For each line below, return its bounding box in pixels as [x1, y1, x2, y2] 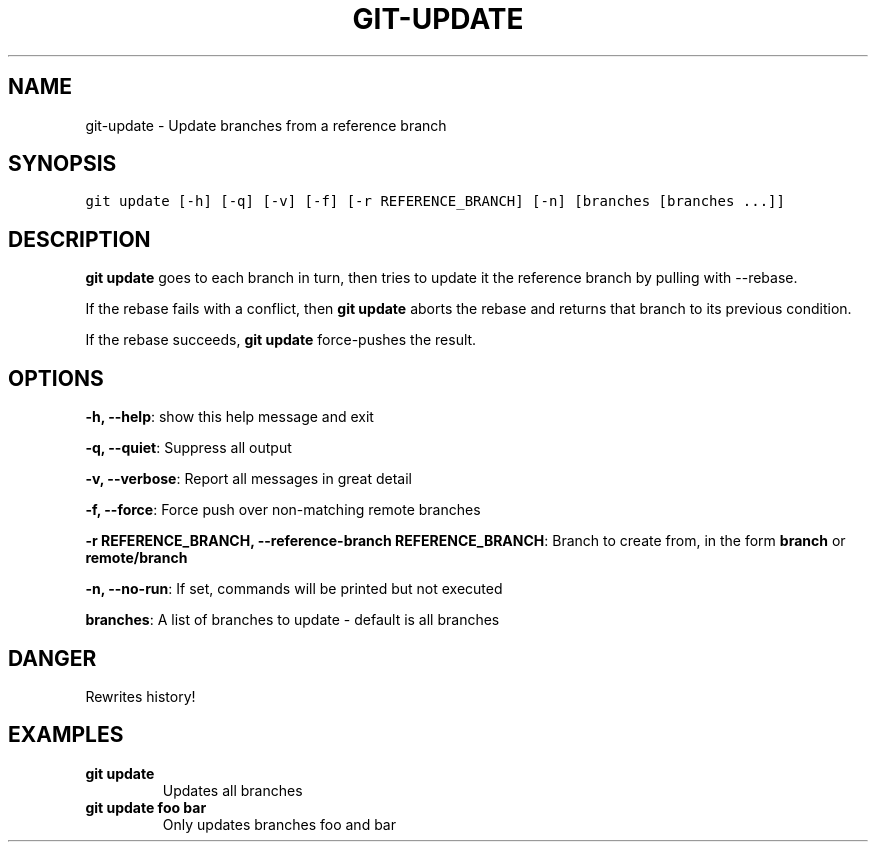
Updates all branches [162, 781, 303, 799]
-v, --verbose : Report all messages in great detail [85, 470, 413, 488]
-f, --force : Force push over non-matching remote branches [85, 501, 481, 519]
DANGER [8, 645, 97, 671]
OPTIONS [8, 365, 104, 391]
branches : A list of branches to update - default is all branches [85, 611, 500, 629]
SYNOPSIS [8, 151, 117, 177]
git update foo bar [85, 798, 207, 816]
